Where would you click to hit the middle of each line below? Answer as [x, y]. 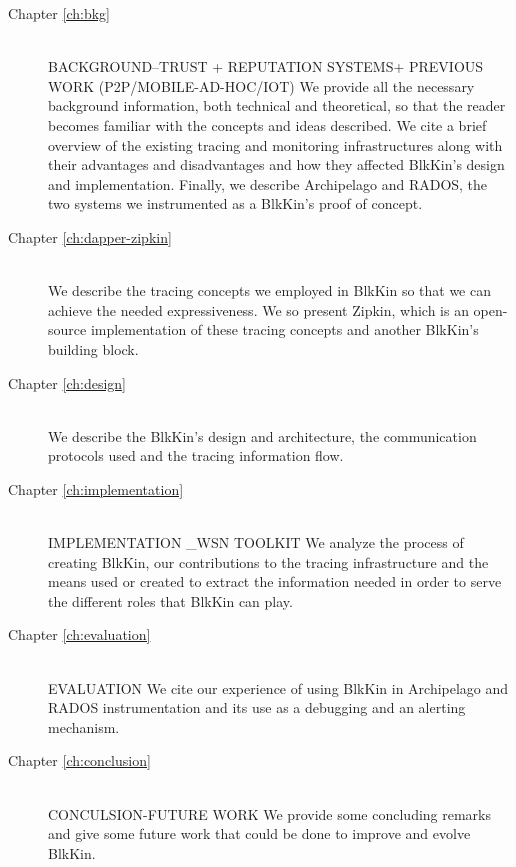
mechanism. [84, 726]
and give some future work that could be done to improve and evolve [259, 833]
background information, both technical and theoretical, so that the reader [277, 105]
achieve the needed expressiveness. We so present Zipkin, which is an [258, 309]
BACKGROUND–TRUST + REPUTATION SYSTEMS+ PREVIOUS [266, 66]
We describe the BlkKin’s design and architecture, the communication [262, 435]
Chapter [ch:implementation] [96, 488]
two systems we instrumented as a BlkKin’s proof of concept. [235, 203]
